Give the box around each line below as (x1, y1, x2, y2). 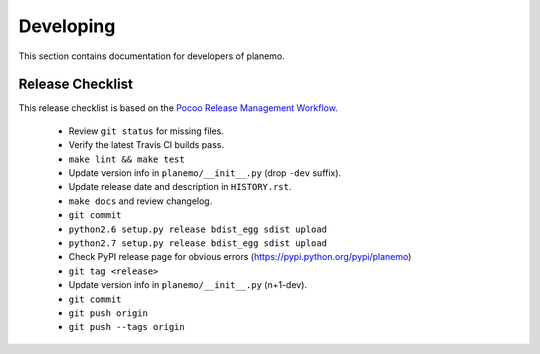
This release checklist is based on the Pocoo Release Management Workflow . (18, 102, 339, 114)
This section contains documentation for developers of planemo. (18, 50, 285, 62)
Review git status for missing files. (68, 125, 225, 137)
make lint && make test (68, 153, 185, 165)
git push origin (68, 307, 149, 319)
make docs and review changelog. (68, 195, 213, 207)
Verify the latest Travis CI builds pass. (68, 139, 225, 151)
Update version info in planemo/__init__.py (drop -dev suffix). (68, 167, 342, 179)
